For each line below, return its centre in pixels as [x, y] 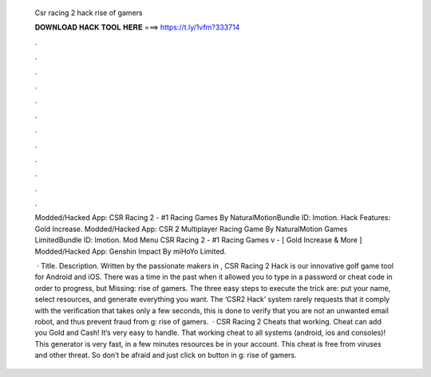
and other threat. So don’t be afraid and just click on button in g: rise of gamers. [166, 355]
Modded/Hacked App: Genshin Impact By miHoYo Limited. [130, 251]
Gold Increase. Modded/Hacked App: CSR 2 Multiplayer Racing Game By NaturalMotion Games [191, 229]
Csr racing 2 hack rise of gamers [89, 13]
